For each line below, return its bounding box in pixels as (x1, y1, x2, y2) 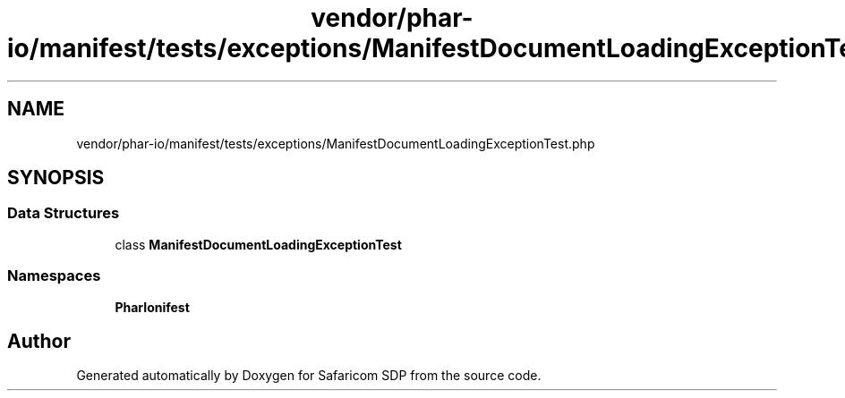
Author (7, 329, 71, 352)
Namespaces (7, 267, 101, 285)
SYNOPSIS (7, 166, 105, 190)
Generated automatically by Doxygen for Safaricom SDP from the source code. (76, 368, 542, 384)
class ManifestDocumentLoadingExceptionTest (115, 236, 402, 252)
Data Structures (7, 204, 120, 223)
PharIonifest (115, 299, 190, 315)
